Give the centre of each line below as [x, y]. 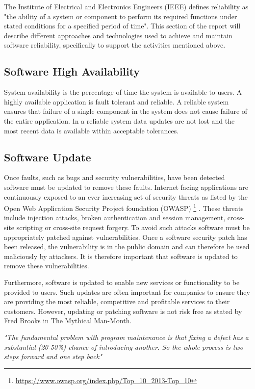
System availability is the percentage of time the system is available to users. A [123, 92]
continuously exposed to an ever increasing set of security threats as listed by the [126, 196]
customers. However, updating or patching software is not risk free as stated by [123, 311]
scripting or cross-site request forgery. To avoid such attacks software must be [133, 227]
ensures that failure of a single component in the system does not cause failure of [126, 111]
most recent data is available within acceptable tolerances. [91, 130]
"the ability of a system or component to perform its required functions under [121, 16]
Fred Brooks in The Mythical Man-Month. [68, 321]
